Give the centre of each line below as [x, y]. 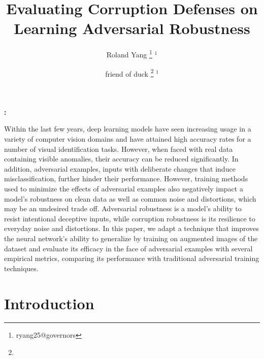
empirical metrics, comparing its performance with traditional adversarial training [132, 258]
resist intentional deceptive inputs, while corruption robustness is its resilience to [130, 218]
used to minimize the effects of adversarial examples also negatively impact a [124, 188]
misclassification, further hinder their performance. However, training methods [126, 178]
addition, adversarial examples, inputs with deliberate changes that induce [120, 168]
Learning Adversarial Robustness [132, 28]
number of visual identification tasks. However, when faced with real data [119, 149]
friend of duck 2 [129, 73]
